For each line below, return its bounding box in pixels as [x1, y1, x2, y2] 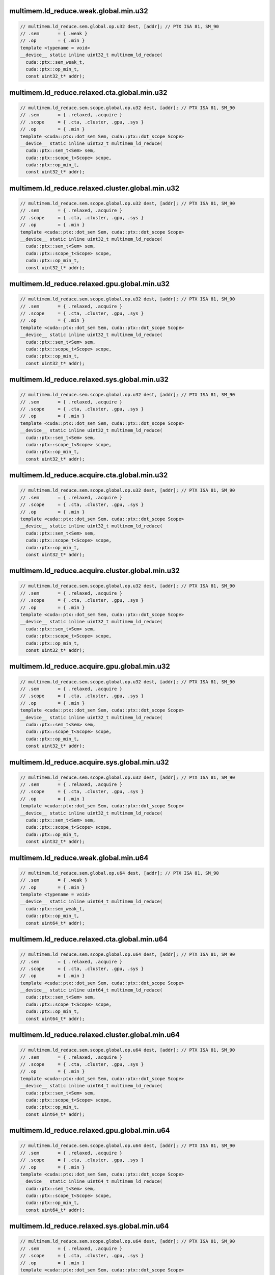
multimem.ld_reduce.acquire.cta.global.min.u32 [9, 471, 168, 479]
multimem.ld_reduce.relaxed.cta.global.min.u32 [9, 88, 168, 97]
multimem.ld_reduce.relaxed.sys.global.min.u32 [9, 375, 169, 384]
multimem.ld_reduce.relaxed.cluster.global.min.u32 [9, 184, 180, 192]
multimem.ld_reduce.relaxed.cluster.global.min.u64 [9, 1031, 180, 1039]
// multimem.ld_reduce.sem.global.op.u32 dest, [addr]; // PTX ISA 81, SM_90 [20, 23, 219, 29]
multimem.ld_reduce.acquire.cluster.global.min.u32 [9, 567, 180, 575]
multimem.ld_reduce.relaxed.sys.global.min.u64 [9, 1222, 169, 1231]
